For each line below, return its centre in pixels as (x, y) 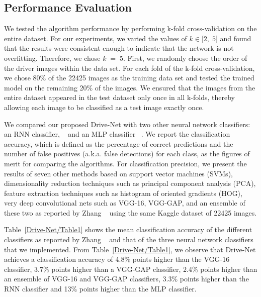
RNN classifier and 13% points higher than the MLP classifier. (100, 289)
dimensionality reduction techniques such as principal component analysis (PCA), (130, 183)
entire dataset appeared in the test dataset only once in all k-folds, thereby (119, 97)
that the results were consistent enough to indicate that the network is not (119, 48)
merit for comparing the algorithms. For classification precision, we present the (125, 163)
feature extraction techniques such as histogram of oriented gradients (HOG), (123, 193)
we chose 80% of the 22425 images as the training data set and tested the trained (129, 78)
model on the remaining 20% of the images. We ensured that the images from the (130, 87)
